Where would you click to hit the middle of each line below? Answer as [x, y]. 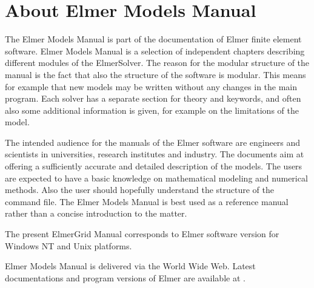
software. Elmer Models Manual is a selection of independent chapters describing [155, 51]
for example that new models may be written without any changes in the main [151, 86]
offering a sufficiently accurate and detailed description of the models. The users [154, 166]
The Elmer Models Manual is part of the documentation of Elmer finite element [153, 39]
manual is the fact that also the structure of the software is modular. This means [155, 74]
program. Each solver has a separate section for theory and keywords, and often [153, 98]
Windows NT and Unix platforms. [68, 245]
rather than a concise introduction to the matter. [96, 213]
